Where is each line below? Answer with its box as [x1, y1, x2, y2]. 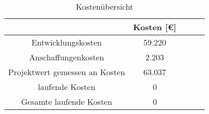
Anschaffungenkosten [29, 51, 104, 63]
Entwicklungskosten [31, 36, 102, 48]
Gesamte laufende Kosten [21, 96, 112, 107]
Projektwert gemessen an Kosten [8, 66, 126, 78]
